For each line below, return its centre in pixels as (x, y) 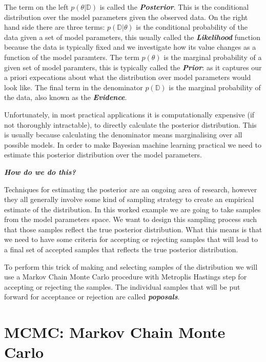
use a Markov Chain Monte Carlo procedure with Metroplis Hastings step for (126, 277)
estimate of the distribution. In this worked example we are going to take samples (132, 209)
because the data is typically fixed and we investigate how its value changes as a (130, 47)
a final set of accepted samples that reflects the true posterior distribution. (121, 249)
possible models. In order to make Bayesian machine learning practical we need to (133, 144)
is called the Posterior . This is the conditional (174, 7)
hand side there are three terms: (55, 27)
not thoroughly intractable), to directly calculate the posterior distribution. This (130, 124)
